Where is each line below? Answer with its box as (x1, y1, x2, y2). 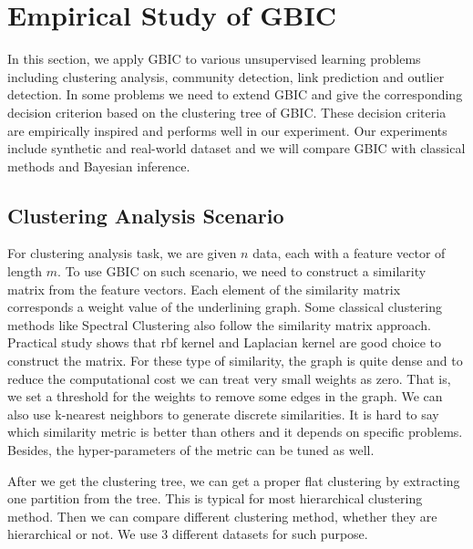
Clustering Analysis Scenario (7, 201, 284, 229)
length (7, 262, 43, 281)
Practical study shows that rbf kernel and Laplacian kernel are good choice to (7, 333, 442, 352)
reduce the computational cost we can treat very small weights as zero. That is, (7, 368, 451, 388)
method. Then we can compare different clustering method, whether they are (7, 506, 437, 525)
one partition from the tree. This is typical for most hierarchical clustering (7, 489, 423, 508)
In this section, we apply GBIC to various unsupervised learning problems (7, 49, 421, 68)
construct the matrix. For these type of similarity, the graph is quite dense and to (7, 351, 463, 370)
